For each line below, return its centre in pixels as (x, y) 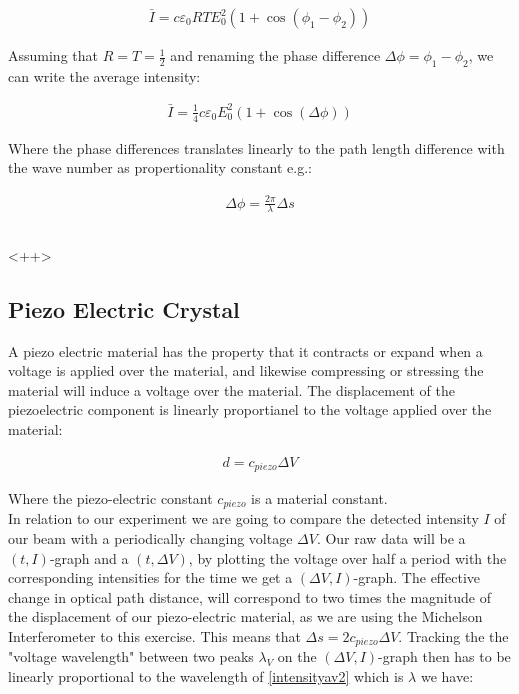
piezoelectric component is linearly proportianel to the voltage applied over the (250, 409)
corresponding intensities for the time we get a (150, 577)
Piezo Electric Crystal (124, 308)
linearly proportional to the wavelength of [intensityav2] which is (206, 676)
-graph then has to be (444, 656)
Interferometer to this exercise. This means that (154, 636)
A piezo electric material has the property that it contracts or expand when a (245, 350)
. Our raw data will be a (391, 538)
